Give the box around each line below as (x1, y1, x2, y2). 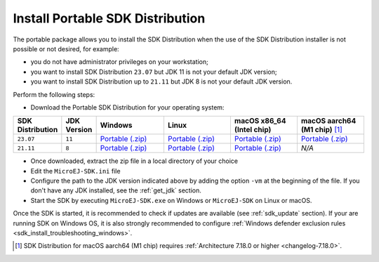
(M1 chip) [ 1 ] (300, 125, 343, 135)
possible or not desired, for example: (13, 44, 119, 53)
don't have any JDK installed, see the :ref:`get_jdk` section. (30, 186, 201, 195)
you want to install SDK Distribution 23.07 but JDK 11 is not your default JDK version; (30, 67, 277, 76)
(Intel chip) (234, 125, 272, 135)
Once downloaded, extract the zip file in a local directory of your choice (30, 157, 239, 165)
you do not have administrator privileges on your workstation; (30, 58, 208, 66)
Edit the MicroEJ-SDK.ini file (30, 166, 121, 175)
